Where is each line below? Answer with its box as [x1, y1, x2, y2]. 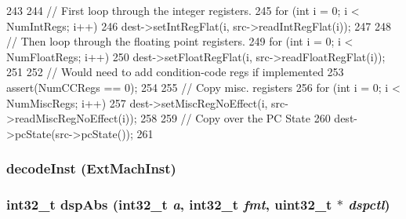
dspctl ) [348, 195, 390, 214]
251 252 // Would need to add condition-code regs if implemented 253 [6, 64, 344, 80]
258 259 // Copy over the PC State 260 [140, 110, 331, 126]
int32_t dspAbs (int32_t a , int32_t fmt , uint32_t [6, 195, 332, 214]
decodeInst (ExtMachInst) [6, 159, 176, 178]
